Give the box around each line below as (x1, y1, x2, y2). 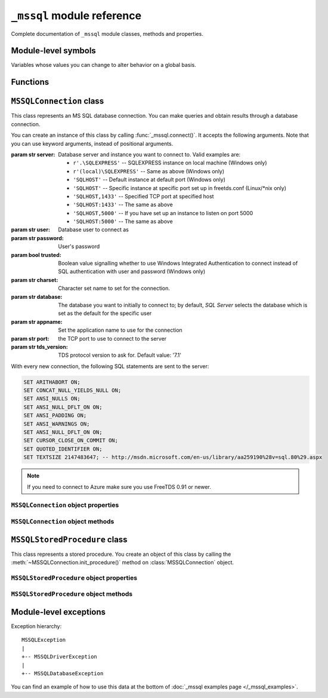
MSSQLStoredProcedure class (11, 534, 128, 544)
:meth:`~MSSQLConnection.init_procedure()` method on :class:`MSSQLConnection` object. (11, 559, 234, 566)
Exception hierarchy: (11, 623, 62, 630)
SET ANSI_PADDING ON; (23, 412, 87, 419)
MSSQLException (21, 636, 66, 644)
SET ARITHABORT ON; (23, 378, 81, 385)
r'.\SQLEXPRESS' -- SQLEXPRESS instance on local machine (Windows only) (73, 159, 267, 167)
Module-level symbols (11, 45, 97, 56)
